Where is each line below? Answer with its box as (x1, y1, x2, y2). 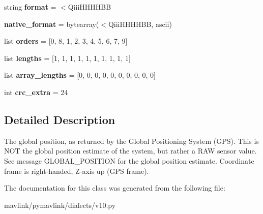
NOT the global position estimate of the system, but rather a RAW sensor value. (4, 145, 257, 156)
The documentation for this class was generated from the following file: (4, 182, 225, 193)
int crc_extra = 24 (4, 86, 68, 97)
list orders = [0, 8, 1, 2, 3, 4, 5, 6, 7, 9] (4, 36, 128, 46)
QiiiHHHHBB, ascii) (108, 18, 172, 29)
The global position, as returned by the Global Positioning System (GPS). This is (4, 135, 259, 146)
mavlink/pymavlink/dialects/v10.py (4, 199, 116, 210)
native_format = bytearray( (4, 18, 99, 29)
